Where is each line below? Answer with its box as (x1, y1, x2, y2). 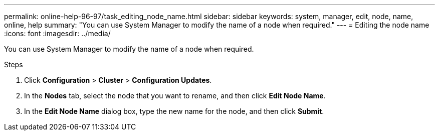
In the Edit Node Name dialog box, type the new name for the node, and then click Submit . (24, 107, 324, 115)
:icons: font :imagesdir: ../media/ (4, 29, 111, 38)
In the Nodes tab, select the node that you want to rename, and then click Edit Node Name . (24, 91, 326, 100)
